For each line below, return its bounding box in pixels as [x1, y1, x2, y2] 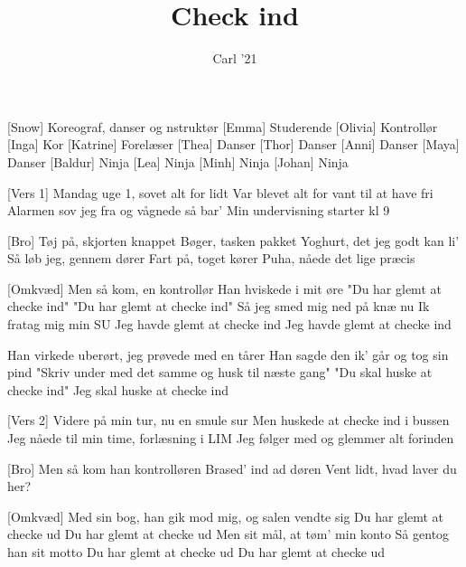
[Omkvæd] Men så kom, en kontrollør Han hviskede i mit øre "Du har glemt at [7, 279, 442, 298]
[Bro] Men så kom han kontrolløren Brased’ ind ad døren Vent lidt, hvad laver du [7, 458, 457, 477]
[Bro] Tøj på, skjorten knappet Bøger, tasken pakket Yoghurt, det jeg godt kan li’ [7, 231, 460, 250]
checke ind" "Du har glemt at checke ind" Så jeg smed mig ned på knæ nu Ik [7, 297, 430, 316]
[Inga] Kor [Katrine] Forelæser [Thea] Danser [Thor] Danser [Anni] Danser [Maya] [7, 135, 460, 154]
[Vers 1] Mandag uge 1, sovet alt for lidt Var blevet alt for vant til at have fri [7, 183, 433, 202]
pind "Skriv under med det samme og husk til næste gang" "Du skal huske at [7, 363, 433, 382]
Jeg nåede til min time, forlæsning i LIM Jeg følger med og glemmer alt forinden [7, 429, 454, 448]
